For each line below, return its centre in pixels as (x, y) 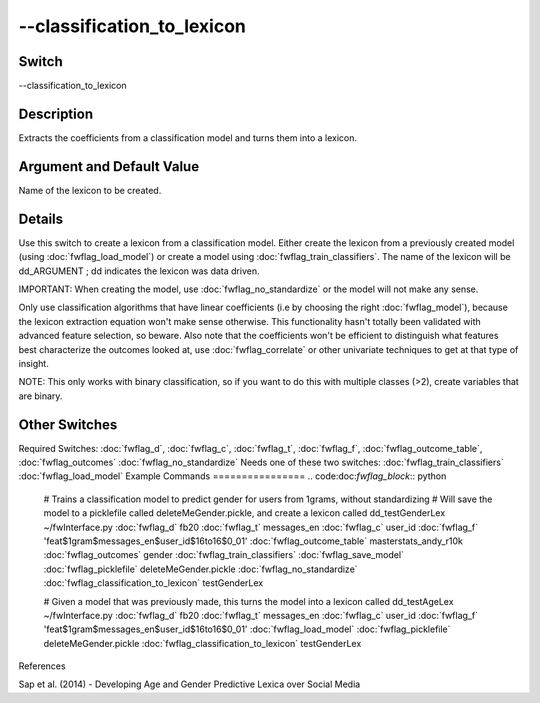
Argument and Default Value (109, 166)
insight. (33, 363)
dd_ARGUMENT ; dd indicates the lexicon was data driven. (139, 271)
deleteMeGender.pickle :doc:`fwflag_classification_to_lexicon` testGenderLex (202, 643)
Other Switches (68, 424)
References (42, 666)
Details (41, 218)
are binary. (40, 396)
